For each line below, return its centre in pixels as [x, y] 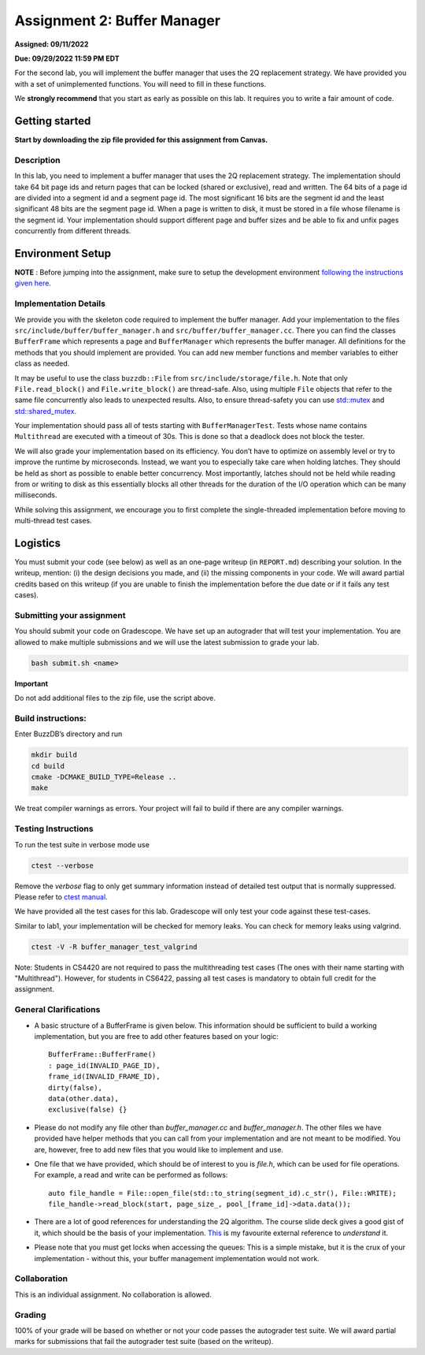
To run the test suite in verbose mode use [82, 844]
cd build [48, 766]
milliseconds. [36, 495]
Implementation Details [60, 303]
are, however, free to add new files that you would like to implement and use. [159, 1149]
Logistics [37, 543]
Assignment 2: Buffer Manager [117, 20]
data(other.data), [84, 1098]
